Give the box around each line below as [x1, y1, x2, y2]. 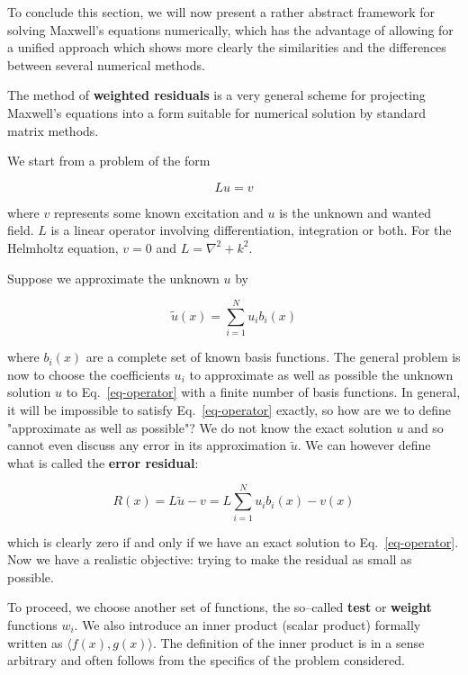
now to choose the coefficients [7, 364, 170, 383]
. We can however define [297, 436, 431, 454]
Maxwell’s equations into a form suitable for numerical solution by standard [7, 103, 426, 121]
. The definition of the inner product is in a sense [152, 633, 425, 652]
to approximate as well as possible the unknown [189, 364, 454, 383]
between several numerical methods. [7, 55, 205, 74]
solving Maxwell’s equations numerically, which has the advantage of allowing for [7, 20, 454, 39]
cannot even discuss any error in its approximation [7, 436, 287, 454]
